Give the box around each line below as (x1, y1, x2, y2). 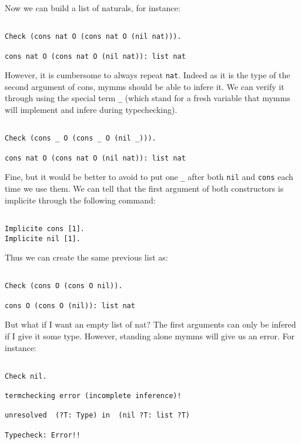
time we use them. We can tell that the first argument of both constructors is (5, 182, 284, 194)
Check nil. (5, 372, 47, 380)
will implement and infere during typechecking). (5, 104, 178, 116)
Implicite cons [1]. (5, 224, 85, 233)
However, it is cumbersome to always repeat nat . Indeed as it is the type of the (5, 69, 290, 81)
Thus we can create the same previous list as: (5, 251, 168, 263)
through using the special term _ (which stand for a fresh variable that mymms (5, 92, 290, 104)
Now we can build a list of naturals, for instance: (5, 2, 180, 14)
